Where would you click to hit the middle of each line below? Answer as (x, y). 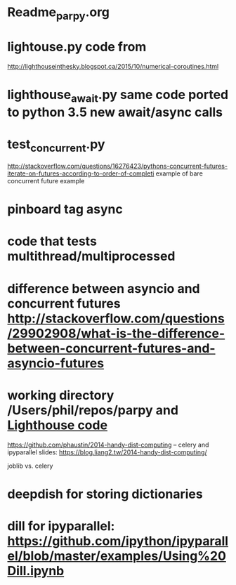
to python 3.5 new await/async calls (115, 112)
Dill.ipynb (36, 571)
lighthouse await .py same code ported (118, 96)
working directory (61, 395)
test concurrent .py (56, 145)
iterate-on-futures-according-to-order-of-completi (81, 173)
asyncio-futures (55, 363)
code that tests (52, 241)
